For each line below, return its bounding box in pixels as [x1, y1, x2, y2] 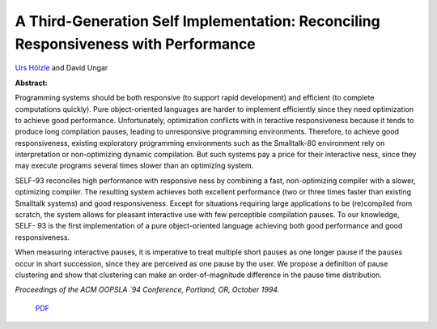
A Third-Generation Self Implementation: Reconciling [15, 12, 380, 30]
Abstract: [15, 78, 48, 88]
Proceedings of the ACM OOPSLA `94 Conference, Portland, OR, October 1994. [15, 284, 280, 295]
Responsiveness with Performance [15, 35, 257, 53]
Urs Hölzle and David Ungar [15, 63, 108, 73]
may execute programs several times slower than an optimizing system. [15, 160, 254, 170]
